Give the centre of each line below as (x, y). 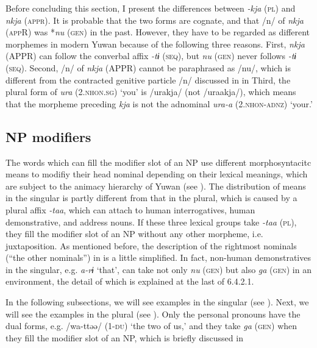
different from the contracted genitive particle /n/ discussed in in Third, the (148, 80)
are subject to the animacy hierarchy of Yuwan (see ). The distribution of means (156, 186)
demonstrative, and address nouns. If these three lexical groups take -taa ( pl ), (151, 222)
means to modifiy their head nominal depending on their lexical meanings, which (157, 174)
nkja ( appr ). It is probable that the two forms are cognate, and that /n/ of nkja (155, 20)
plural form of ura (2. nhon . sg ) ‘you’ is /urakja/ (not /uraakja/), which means (151, 92)
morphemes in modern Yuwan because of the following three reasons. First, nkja (155, 44)
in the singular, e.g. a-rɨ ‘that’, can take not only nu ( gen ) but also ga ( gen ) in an (158, 269)
